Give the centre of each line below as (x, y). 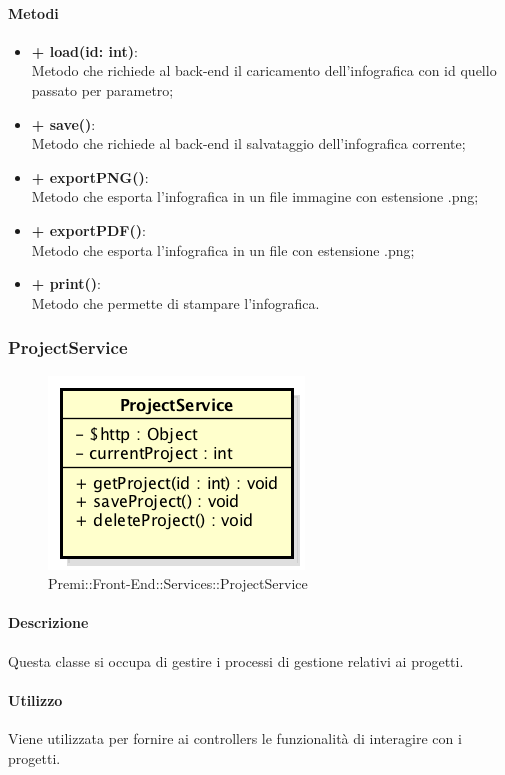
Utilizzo (35, 699)
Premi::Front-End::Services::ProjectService (178, 583)
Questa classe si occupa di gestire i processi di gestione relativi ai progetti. (236, 660)
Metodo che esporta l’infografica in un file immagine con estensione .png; (255, 196)
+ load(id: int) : (84, 50)
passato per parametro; (102, 89)
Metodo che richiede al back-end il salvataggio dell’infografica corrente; (248, 143)
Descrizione (48, 622)
